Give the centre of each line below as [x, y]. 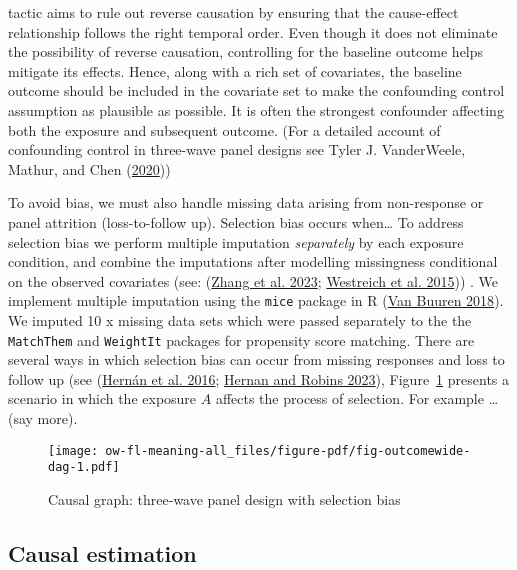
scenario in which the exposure [102, 398]
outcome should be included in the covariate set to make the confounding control [256, 90]
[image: [73, 450]
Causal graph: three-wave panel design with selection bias [224, 498]
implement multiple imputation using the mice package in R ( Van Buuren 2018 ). [256, 300]
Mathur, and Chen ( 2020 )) [89, 168]
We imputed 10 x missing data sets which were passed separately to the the [240, 319]
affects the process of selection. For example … [357, 398]
